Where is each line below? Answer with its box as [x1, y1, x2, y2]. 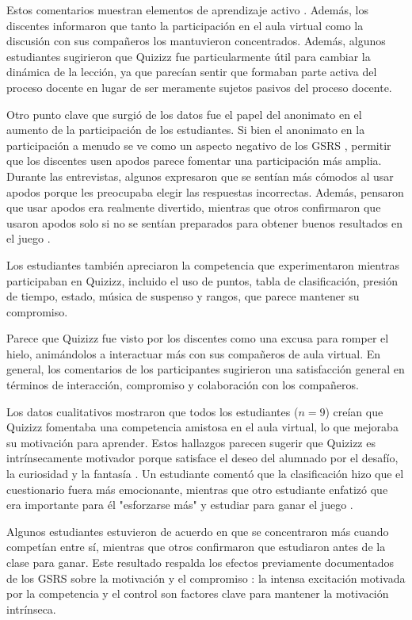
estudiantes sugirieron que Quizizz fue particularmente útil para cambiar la [6, 48, 371, 64]
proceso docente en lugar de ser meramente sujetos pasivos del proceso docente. [6, 78, 392, 95]
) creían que [325, 403, 383, 419]
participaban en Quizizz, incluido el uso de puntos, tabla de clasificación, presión [6, 272, 398, 289]
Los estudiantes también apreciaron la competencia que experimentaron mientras [6, 256, 400, 273]
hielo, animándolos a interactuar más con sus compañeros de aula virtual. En [6, 345, 381, 362]
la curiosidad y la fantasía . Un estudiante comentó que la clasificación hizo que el [6, 465, 404, 482]
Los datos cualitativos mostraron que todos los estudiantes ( [6, 403, 299, 419]
